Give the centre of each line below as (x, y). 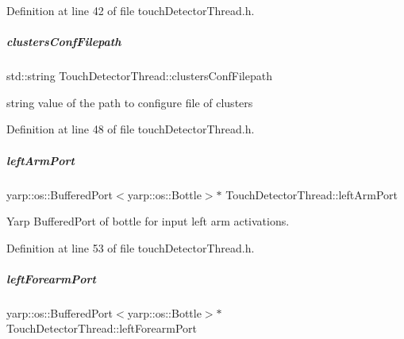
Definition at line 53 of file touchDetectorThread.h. (131, 247)
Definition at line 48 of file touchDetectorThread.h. (131, 129)
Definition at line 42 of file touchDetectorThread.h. (131, 10)
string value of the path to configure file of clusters (130, 102)
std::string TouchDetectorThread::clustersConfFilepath (139, 76)
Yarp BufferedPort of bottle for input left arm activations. (148, 221)
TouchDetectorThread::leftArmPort (312, 194)
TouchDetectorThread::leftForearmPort (102, 328)
